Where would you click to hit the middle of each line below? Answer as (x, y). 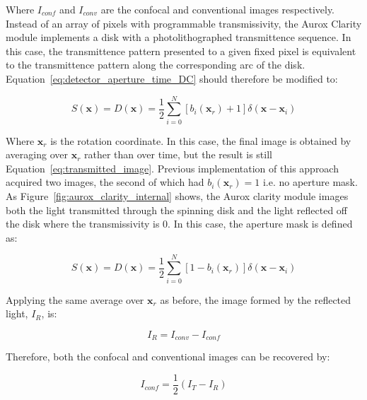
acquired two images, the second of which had (105, 182)
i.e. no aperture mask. (310, 182)
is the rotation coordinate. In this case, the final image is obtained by (201, 140)
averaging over (37, 154)
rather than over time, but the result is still (178, 154)
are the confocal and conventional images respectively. (218, 9)
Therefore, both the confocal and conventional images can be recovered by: (168, 357)
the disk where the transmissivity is (83, 224)
